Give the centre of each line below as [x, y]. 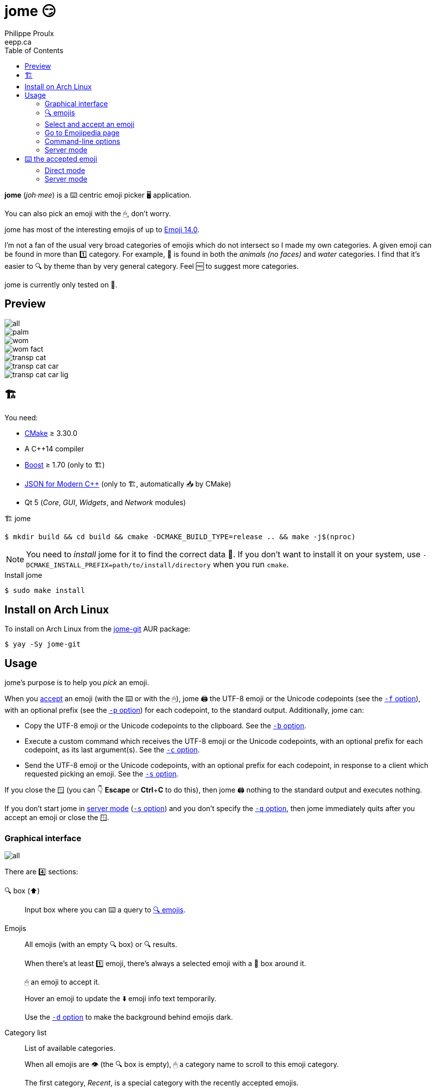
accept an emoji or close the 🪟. [57, 818]
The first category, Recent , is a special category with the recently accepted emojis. [162, 1082]
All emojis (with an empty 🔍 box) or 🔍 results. [101, 944]
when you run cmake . [251, 565]
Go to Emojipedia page [82, 132]
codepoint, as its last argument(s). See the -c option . [112, 750]
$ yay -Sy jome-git [43, 644]
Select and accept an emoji [90, 124]
